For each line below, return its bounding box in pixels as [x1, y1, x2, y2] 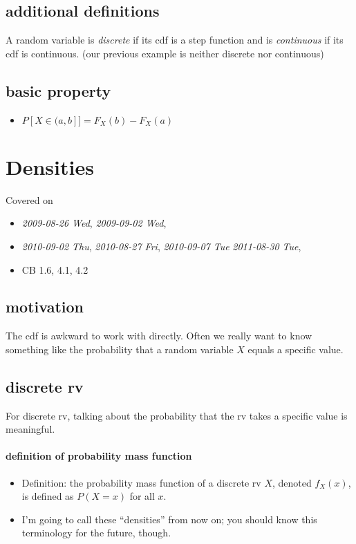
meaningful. [6, 422, 55, 436]
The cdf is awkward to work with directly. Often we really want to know [6, 328, 312, 343]
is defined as [21, 489, 74, 503]
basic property [6, 79, 111, 101]
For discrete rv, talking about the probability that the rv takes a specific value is [6, 408, 348, 422]
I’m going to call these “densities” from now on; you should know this [21, 512, 317, 526]
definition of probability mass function [6, 449, 192, 463]
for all [129, 489, 155, 503]
